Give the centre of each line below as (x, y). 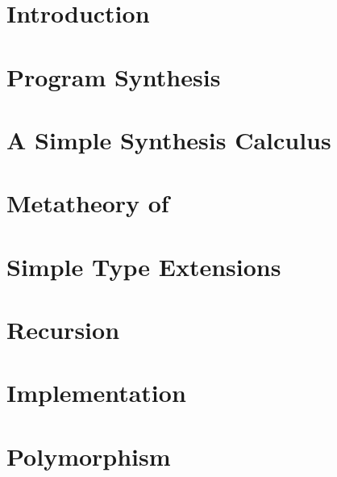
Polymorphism (89, 456)
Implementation (96, 393)
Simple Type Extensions (144, 266)
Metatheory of (88, 203)
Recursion (63, 330)
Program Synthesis (114, 76)
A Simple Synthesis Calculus (169, 139)
